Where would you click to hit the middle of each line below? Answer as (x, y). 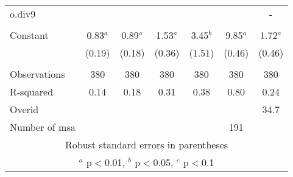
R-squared (32, 92)
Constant (29, 35)
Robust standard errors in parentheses (147, 144)
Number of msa (43, 127)
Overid (24, 109)
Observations (37, 74)
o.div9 (23, 14)
